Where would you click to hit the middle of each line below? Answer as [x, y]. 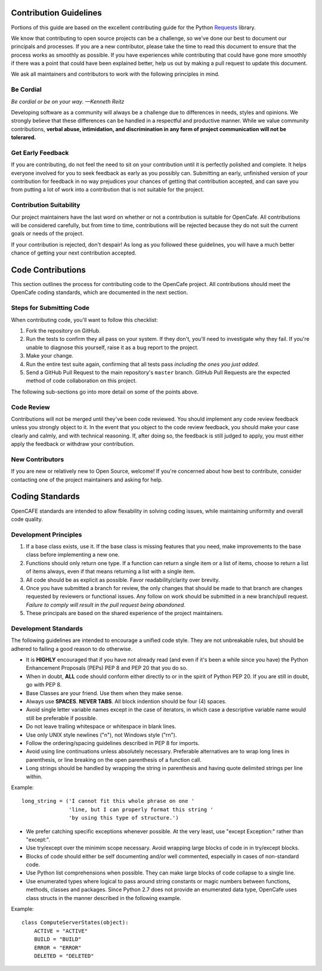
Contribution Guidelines [57, 13]
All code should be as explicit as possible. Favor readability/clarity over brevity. [123, 580]
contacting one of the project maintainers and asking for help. [87, 479]
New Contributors [38, 459]
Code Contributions [49, 270]
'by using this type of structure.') [124, 818]
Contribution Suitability [46, 205]
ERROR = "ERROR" [58, 947]
